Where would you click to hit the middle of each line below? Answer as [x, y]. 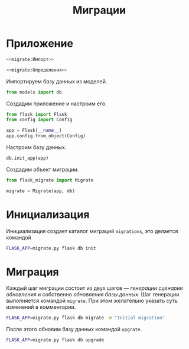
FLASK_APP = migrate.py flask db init [51, 248]
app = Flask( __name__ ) [34, 131]
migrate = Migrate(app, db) [41, 191]
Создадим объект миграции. [43, 169]
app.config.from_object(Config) [46, 136]
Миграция [32, 272]
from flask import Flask [37, 114]
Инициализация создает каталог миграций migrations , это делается [92, 231]
